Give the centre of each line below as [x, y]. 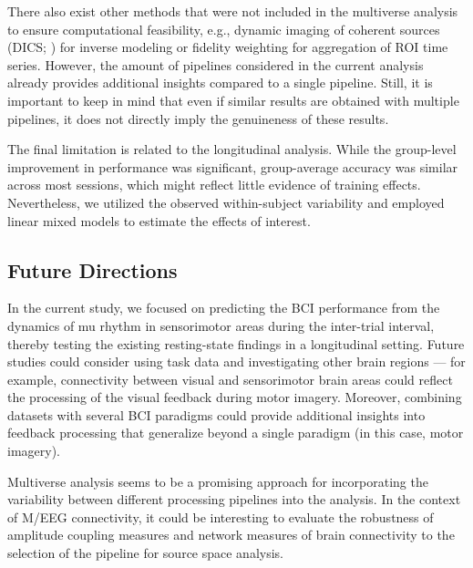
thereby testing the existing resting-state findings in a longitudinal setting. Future [236, 343]
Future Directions [93, 269]
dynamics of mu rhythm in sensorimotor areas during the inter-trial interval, [221, 325]
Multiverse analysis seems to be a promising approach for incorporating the [218, 481]
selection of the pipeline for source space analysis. [146, 553]
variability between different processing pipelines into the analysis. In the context [234, 499]
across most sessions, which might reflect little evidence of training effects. [214, 185]
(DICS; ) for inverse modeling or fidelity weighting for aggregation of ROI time [228, 47]
